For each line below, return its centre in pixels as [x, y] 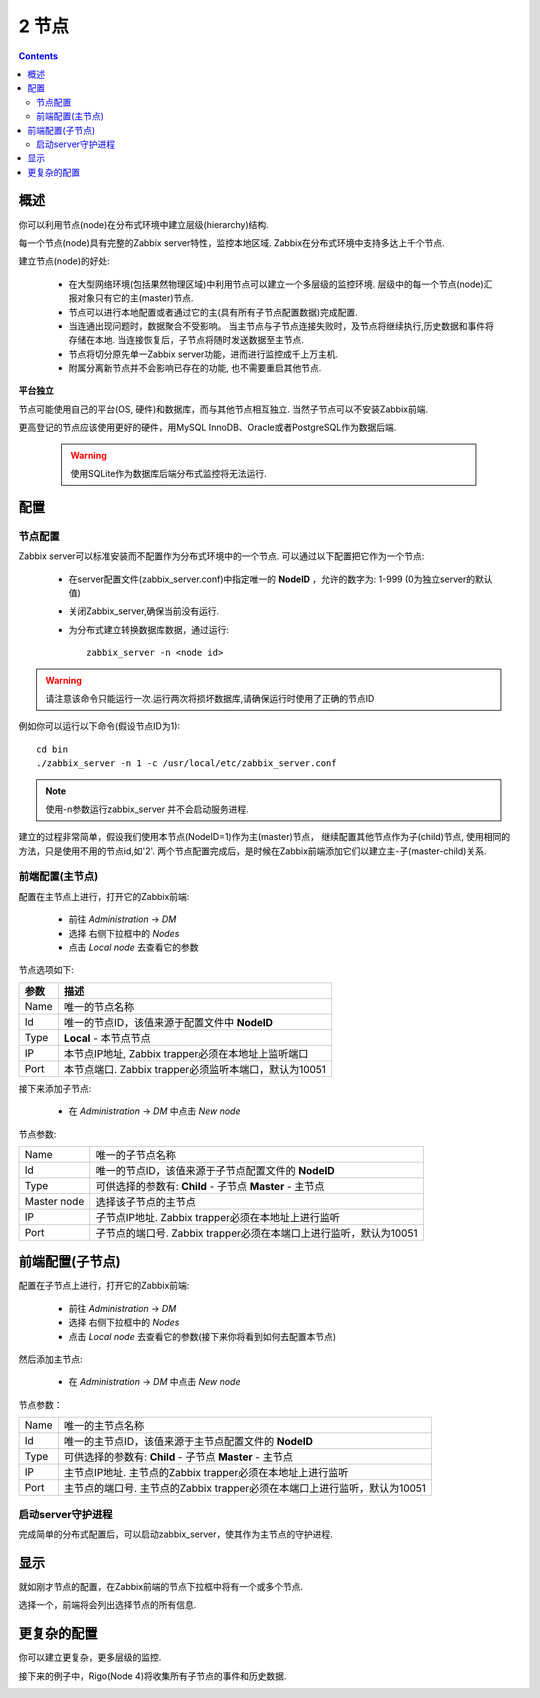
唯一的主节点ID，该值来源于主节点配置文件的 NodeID [188, 1442]
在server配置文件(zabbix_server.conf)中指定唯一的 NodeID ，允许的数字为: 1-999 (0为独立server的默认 [280, 579]
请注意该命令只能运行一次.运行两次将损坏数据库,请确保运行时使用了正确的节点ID [210, 698]
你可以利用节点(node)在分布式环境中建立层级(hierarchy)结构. [143, 224]
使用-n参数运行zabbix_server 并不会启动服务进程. [147, 809]
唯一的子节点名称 [136, 1155]
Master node [54, 1201]
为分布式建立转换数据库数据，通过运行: [149, 629]
